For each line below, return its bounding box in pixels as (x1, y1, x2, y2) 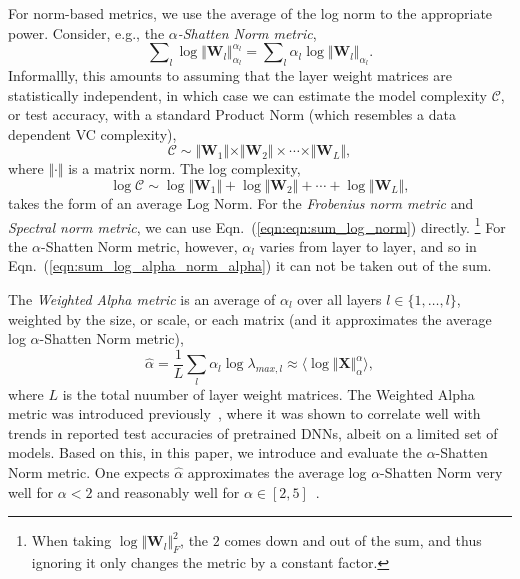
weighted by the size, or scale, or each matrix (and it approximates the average (8, 308, 492, 329)
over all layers (297, 288, 382, 309)
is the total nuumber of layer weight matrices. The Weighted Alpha (62, 383, 475, 404)
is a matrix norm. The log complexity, (68, 158, 301, 179)
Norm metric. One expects (8, 461, 170, 482)
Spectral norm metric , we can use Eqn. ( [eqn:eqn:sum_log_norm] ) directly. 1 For (8, 213, 506, 237)
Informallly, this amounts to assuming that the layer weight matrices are (8, 64, 452, 85)
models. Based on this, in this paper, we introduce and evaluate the (8, 442, 422, 463)
